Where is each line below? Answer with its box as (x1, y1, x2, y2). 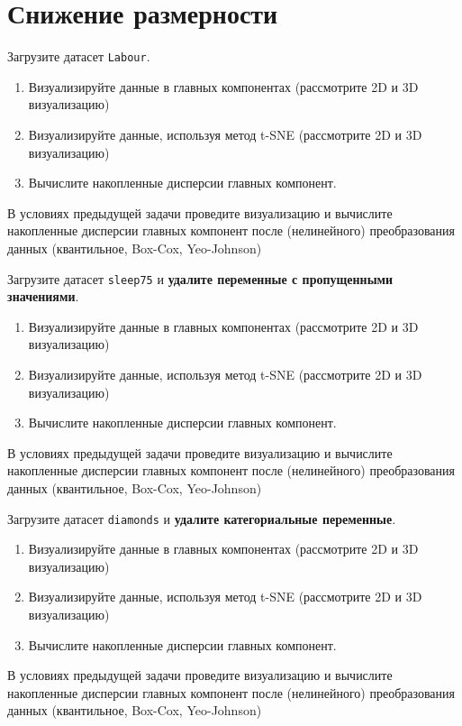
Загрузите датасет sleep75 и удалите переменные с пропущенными (7, 269, 394, 288)
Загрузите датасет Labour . (7, 47, 150, 66)
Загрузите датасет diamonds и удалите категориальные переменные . (7, 509, 396, 528)
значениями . (7, 287, 79, 306)
